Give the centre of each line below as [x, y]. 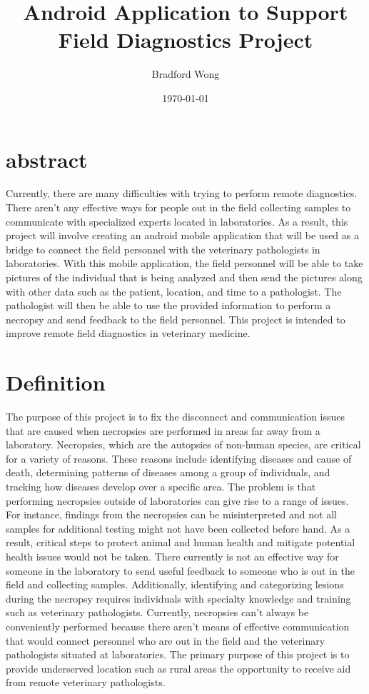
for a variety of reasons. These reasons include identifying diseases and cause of [179, 458]
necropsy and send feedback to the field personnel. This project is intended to [176, 319]
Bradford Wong [186, 74]
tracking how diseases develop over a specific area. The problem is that [161, 487]
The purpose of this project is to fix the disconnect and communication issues [176, 417]
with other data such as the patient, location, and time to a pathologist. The [174, 291]
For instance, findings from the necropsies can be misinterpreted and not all [171, 514]
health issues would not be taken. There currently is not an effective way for [172, 557]
